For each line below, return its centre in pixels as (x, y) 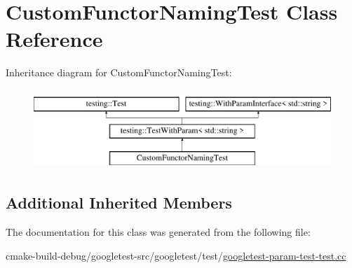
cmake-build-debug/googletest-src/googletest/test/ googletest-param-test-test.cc (176, 255)
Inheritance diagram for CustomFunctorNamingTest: (119, 72)
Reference (54, 39)
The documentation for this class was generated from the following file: (158, 232)
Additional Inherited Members (119, 203)
